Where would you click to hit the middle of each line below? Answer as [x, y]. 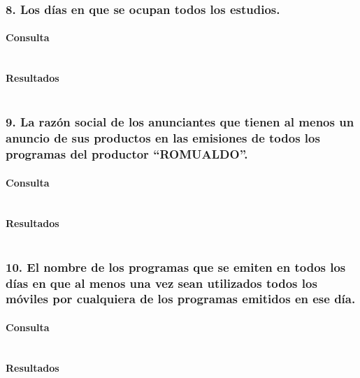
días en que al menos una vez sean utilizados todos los [161, 283]
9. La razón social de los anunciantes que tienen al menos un [180, 122]
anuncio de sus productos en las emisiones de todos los [163, 138]
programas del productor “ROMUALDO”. [127, 154]
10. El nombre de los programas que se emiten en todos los [176, 267]
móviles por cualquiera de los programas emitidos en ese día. [181, 299]
